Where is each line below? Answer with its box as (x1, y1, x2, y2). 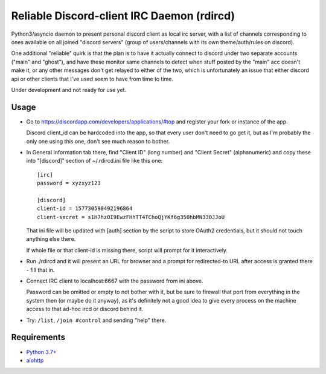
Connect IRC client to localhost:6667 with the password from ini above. (26, 277, 203, 284)
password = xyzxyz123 (37, 180, 101, 187)
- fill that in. (26, 266, 55, 274)
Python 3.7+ (26, 348, 57, 355)
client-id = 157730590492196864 (37, 205, 133, 212)
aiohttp (26, 356, 44, 364)
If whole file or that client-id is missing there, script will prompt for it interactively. (26, 246, 228, 254)
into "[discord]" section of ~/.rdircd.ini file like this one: (26, 157, 163, 165)
